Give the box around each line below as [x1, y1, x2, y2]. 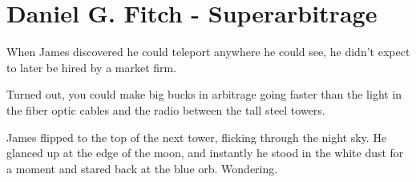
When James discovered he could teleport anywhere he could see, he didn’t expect [6, 43, 410, 60]
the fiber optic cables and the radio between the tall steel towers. [6, 101, 325, 118]
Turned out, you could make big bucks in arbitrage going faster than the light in [6, 86, 402, 103]
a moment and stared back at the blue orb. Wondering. [6, 160, 278, 176]
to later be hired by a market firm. [6, 59, 177, 75]
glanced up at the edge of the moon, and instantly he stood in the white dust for [6, 144, 404, 161]
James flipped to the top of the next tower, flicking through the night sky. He [6, 128, 387, 145]
